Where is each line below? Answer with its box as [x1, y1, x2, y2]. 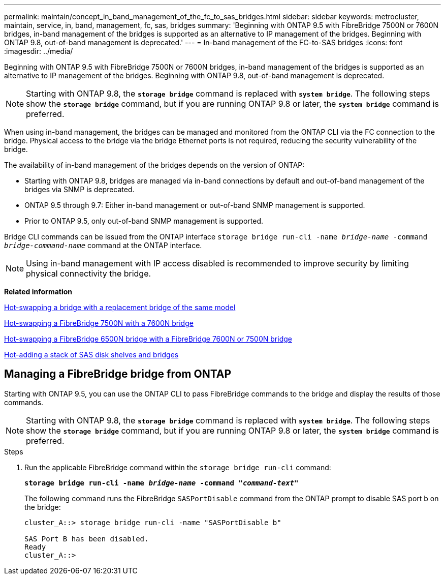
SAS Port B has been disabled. [24, 534, 149, 543]
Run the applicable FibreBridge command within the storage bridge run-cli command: [24, 463, 331, 472]
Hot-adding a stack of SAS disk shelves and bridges [4, 350, 179, 359]
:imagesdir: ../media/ [4, 47, 73, 55]
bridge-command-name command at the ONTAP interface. [4, 241, 202, 250]
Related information [4, 287, 73, 296]
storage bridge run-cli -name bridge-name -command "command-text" [24, 478, 299, 487]
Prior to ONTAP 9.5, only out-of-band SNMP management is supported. [24, 217, 264, 225]
